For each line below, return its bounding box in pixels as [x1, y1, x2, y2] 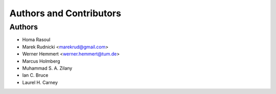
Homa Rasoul [22, 37, 51, 43]
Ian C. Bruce [22, 72, 49, 78]
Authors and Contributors [9, 8, 121, 19]
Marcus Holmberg [22, 58, 60, 64]
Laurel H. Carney [22, 79, 58, 85]
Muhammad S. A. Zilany [22, 65, 73, 71]
